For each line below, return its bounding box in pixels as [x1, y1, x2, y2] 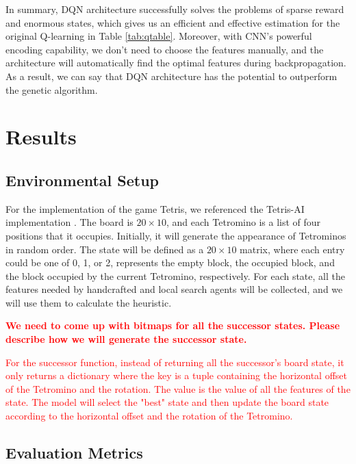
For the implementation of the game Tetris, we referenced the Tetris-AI [5, 201, 305, 216]
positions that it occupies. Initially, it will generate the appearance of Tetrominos [5, 228, 346, 242]
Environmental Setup [5, 169, 160, 190]
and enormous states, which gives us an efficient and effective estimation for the [5, 15, 340, 29]
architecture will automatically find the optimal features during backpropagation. [5, 55, 346, 70]
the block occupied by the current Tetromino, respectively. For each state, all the [5, 268, 345, 283]
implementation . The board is [5, 215, 133, 229]
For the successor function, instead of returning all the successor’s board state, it [5, 355, 344, 369]
